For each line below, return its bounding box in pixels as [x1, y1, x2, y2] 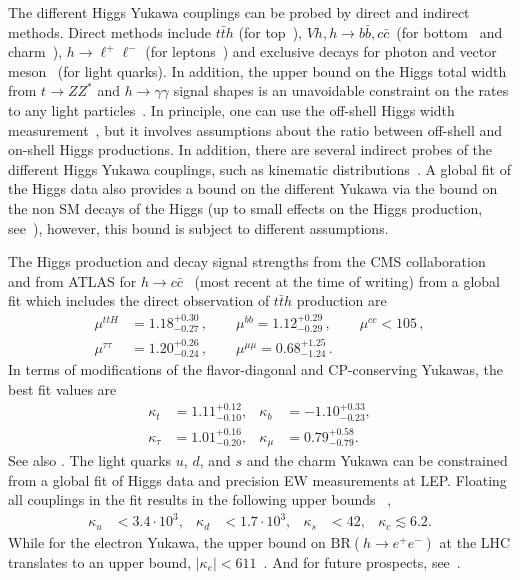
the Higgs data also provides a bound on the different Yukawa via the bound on [8, 178, 498, 199]
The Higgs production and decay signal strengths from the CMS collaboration [8, 251, 486, 272]
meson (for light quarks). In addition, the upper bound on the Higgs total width [8, 60, 507, 81]
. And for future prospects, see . [263, 551, 461, 572]
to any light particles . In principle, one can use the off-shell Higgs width [8, 99, 455, 120]
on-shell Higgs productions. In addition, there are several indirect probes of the [8, 139, 493, 160]
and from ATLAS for [8, 270, 137, 291]
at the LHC [439, 531, 511, 552]
